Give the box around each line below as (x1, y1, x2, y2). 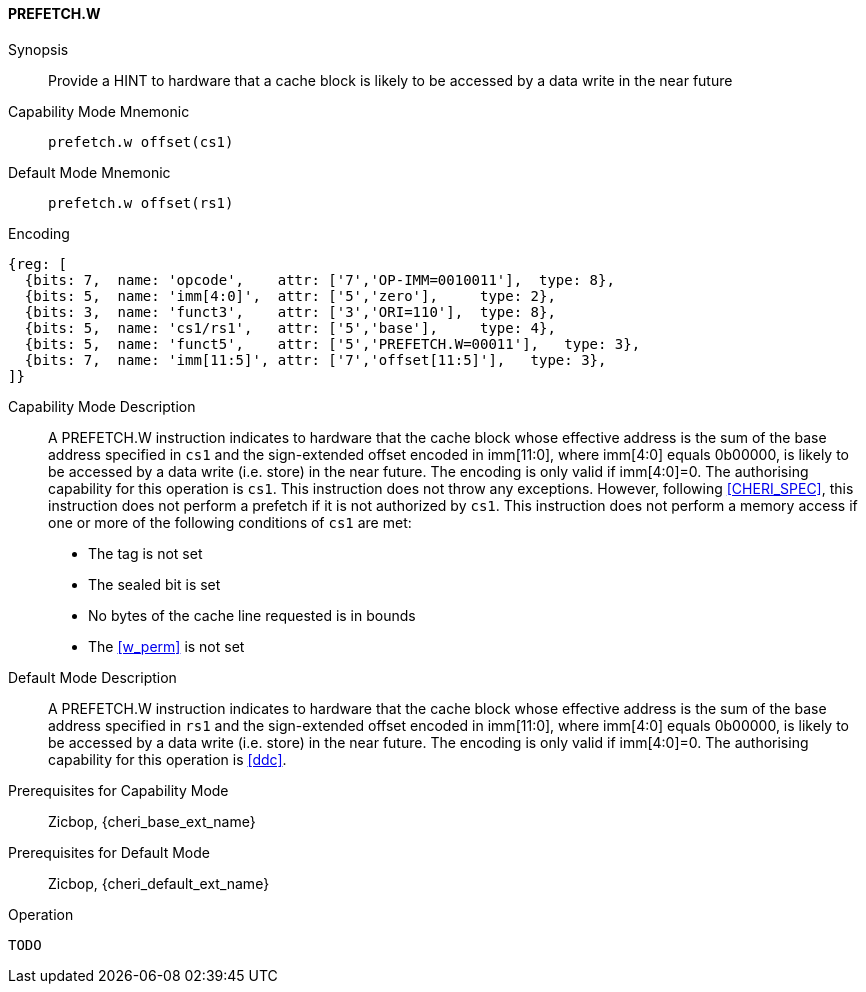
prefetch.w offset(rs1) (48, 194, 234, 211)
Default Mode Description (8, 668, 177, 686)
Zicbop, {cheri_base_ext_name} (48, 812, 256, 830)
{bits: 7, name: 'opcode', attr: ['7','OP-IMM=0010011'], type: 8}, (24, 271, 615, 288)
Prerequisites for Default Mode (8, 843, 210, 861)
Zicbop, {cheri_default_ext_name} (48, 874, 270, 892)
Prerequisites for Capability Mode (8, 781, 229, 799)
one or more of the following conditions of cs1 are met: (48, 513, 412, 531)
